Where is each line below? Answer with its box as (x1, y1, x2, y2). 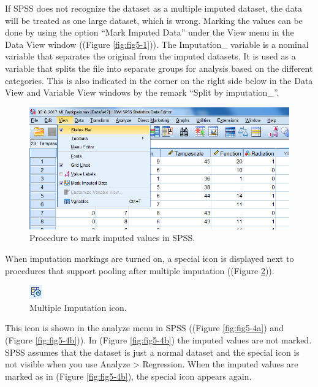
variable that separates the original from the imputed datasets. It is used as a (5, 50, 296, 63)
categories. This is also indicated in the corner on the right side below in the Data (5, 74, 313, 86)
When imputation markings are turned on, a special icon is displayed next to (5, 252, 294, 265)
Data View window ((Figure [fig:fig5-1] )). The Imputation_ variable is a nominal (5, 37, 309, 50)
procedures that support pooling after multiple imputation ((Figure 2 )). (5, 264, 274, 277)
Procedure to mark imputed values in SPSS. (29, 231, 195, 244)
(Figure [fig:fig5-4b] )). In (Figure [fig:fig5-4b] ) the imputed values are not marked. (5, 333, 312, 346)
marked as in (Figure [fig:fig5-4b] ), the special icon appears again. (5, 369, 252, 382)
